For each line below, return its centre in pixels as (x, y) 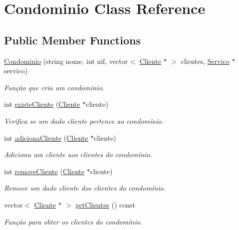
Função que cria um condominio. (54, 87)
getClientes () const (106, 204)
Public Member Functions (72, 40)
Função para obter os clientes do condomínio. (73, 221)
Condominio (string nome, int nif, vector (66, 61)
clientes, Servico (205, 61)
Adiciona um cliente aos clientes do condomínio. (78, 154)
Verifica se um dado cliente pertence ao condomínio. (84, 120)
